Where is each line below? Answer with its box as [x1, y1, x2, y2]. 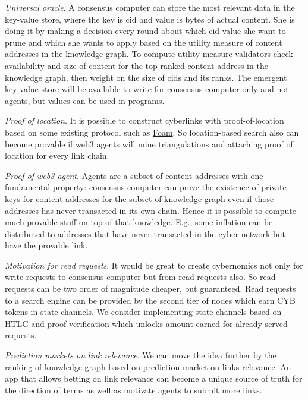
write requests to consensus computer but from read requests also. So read [5, 270, 276, 283]
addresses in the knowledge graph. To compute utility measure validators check [5, 48, 293, 60]
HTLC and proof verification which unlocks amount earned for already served [5, 317, 288, 329]
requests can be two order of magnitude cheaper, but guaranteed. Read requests [5, 282, 296, 295]
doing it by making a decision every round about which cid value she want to [5, 24, 286, 37]
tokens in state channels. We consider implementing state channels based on [5, 305, 282, 318]
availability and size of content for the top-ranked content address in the [5, 59, 268, 71]
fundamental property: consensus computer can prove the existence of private [5, 181, 287, 193]
